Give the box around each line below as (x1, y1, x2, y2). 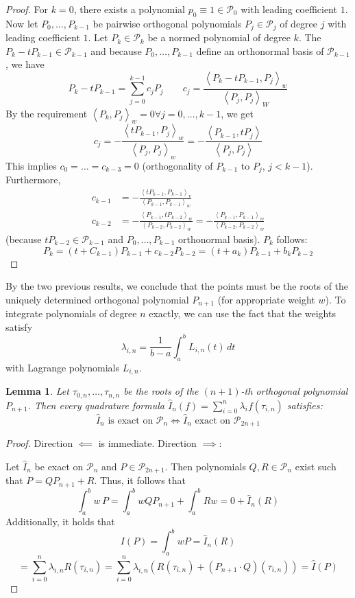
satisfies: (286, 398, 323, 412)
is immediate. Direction (98, 436, 197, 450)
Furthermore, (5, 172, 61, 187)
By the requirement (5, 106, 88, 120)
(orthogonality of (142, 158, 213, 172)
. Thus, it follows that (94, 473, 186, 487)
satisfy (5, 319, 33, 334)
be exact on (34, 459, 84, 473)
